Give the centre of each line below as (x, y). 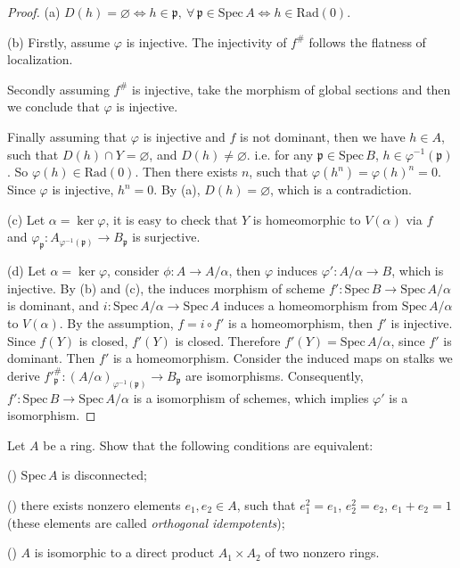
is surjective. (166, 237)
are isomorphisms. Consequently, (275, 375)
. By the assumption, (116, 322)
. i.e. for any (280, 154)
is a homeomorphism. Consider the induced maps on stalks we (283, 358)
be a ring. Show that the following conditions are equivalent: (208, 445)
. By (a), (177, 189)
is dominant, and (53, 305)
